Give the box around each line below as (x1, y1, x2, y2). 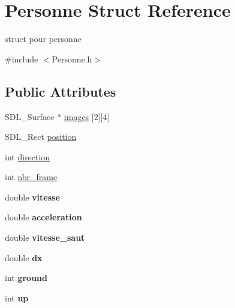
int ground (5, 271, 47, 284)
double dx (5, 251, 43, 264)
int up (5, 291, 29, 304)
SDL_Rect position (5, 130, 77, 143)
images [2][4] (64, 110, 110, 122)
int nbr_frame (5, 171, 58, 183)
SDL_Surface (5, 110, 55, 122)
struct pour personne (5, 32, 82, 45)
